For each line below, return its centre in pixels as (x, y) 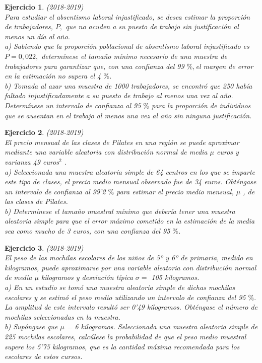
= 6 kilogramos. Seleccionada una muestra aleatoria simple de (162, 326)
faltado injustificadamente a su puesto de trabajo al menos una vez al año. (119, 95)
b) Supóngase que (31, 326)
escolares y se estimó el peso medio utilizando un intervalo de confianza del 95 (125, 297)
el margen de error (224, 66)
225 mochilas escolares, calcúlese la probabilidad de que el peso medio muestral (125, 336)
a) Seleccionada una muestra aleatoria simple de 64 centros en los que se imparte (130, 171)
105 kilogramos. (175, 277)
